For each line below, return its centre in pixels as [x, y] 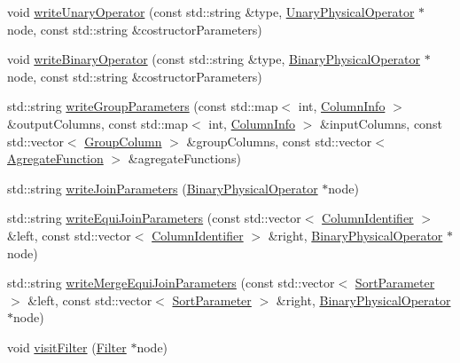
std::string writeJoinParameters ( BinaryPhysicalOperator [163, 188]
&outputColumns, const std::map [98, 123]
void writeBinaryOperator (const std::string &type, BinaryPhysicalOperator [214, 59]
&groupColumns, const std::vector [279, 141]
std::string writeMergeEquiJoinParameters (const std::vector [171, 283]
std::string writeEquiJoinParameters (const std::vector [154, 218]
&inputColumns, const [381, 123]
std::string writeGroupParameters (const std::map [143, 106]
